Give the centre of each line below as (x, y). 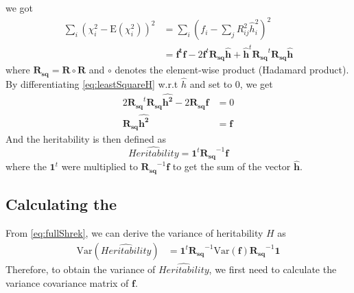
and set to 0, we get (231, 84)
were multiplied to (99, 166)
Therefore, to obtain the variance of (81, 269)
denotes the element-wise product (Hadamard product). (232, 70)
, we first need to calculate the (273, 269)
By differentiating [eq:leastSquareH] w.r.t (92, 84)
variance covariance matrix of (67, 282)
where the (26, 166)
